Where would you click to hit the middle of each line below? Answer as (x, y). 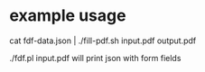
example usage (68, 16)
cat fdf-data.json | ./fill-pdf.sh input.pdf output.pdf (103, 40)
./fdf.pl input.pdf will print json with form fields (95, 58)
